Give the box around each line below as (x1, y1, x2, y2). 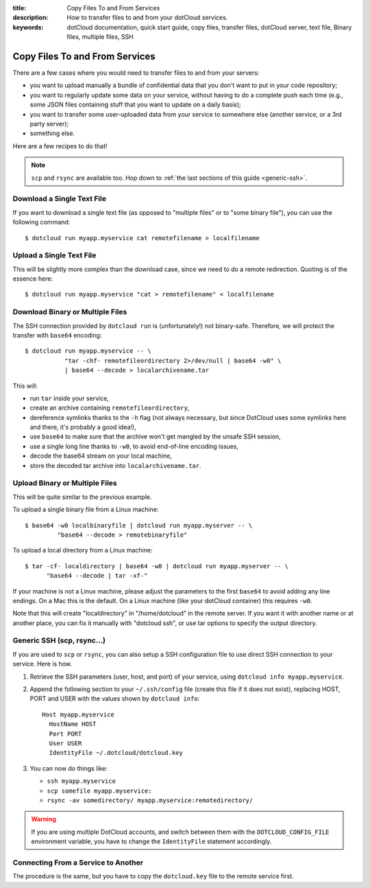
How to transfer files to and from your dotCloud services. (66, 14, 228, 22)
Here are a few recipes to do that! (12, 141, 108, 150)
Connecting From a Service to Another (12, 858, 144, 867)
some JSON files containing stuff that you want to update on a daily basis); (29, 100, 241, 109)
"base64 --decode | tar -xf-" (46, 572, 148, 580)
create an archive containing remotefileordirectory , (29, 404, 190, 412)
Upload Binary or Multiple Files (12, 478, 118, 488)
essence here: (12, 274, 53, 283)
